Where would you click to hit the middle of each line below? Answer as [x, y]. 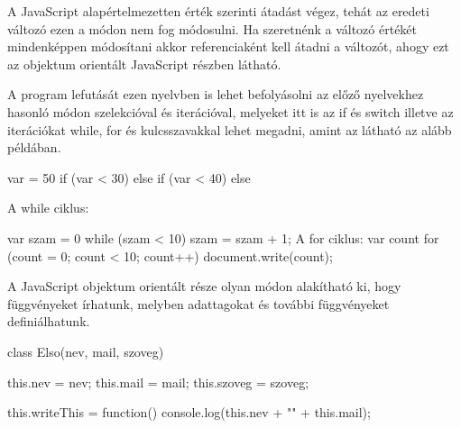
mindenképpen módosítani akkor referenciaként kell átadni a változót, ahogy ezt [228, 46]
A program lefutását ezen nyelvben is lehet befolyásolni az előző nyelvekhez [216, 94]
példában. [34, 147]
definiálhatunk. [49, 321]
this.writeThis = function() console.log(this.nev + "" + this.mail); [189, 412]
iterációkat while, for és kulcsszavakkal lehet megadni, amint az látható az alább [230, 129]
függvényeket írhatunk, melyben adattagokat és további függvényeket [198, 303]
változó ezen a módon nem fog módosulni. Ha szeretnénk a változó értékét [212, 28]
